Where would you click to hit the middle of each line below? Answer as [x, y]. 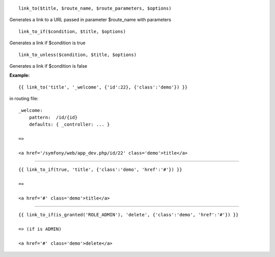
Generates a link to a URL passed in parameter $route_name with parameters [90, 20]
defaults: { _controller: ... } [69, 124]
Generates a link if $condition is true [48, 43]
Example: [20, 75]
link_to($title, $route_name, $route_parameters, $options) [95, 8]
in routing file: [24, 99]
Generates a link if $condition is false [48, 66]
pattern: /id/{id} [53, 117]
